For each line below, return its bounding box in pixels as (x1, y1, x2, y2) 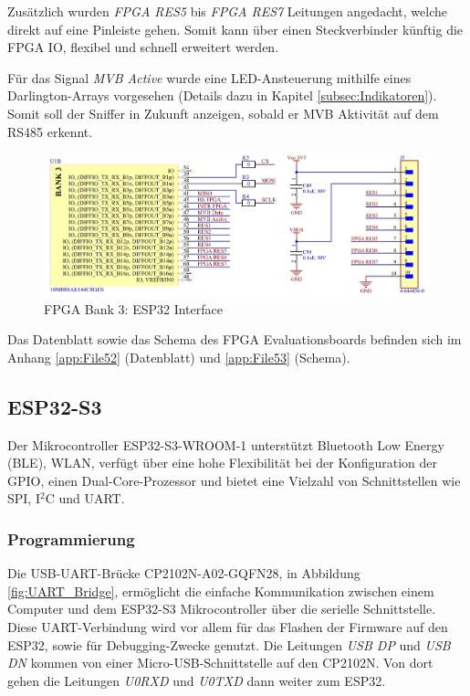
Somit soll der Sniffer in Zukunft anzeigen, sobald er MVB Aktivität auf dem (7, 103, 439, 122)
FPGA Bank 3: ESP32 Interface (44, 299, 223, 318)
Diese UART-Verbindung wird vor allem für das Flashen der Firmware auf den (7, 617, 448, 636)
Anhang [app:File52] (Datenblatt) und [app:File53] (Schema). (7, 347, 350, 366)
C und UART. (45, 489, 125, 508)
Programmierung (7, 527, 135, 550)
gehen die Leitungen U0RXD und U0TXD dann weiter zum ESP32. (7, 670, 386, 690)
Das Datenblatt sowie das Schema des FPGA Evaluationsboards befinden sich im (7, 330, 462, 349)
